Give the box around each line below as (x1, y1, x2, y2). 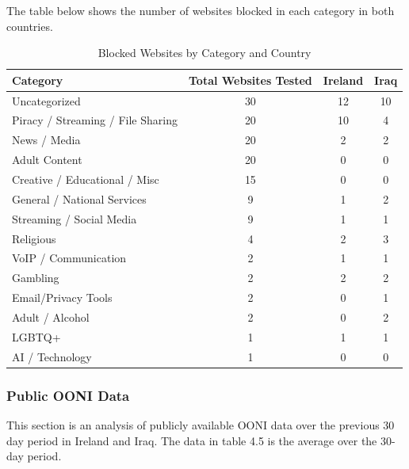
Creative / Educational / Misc (12, 171, 159, 187)
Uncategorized (12, 92, 81, 109)
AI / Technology (12, 348, 92, 364)
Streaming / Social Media (12, 210, 137, 227)
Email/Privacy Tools (12, 289, 113, 306)
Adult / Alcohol (12, 308, 90, 325)
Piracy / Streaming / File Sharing (12, 112, 178, 128)
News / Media (12, 132, 81, 148)
